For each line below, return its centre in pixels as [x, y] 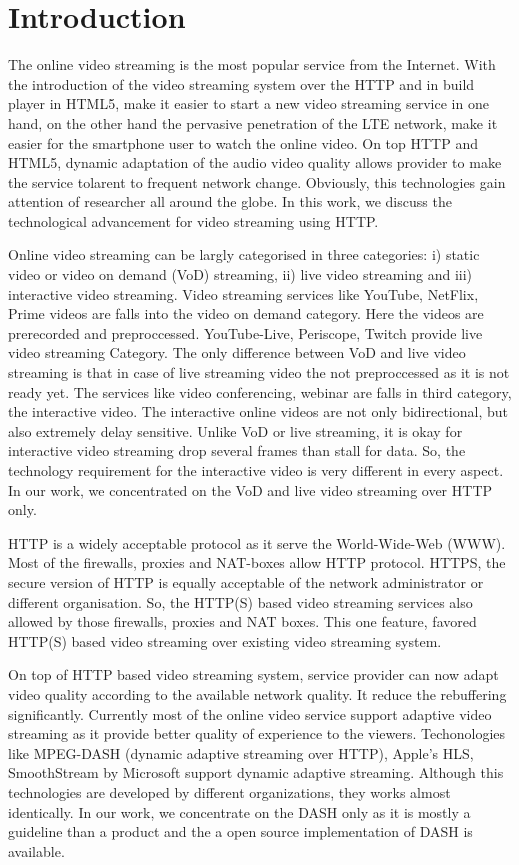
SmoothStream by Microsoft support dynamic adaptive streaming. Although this [256, 772]
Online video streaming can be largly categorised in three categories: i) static [244, 254]
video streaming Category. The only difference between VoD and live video [237, 352]
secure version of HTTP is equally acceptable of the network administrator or [246, 581]
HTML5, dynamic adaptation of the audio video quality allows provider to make [255, 162]
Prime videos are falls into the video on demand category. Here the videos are [246, 313]
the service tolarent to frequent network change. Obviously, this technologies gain [257, 181]
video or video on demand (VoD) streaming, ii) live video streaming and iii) [240, 274]
